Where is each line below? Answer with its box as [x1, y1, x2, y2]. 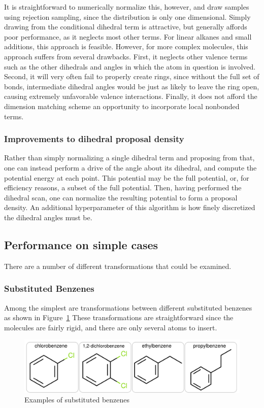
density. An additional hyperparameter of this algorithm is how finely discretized [4, 202, 255, 213]
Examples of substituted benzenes [24, 394, 130, 405]
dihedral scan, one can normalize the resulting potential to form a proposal [4, 192, 238, 202]
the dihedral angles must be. [4, 212, 92, 222]
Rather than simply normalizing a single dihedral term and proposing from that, [4, 152, 255, 163]
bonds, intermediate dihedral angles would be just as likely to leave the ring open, [4, 81, 259, 91]
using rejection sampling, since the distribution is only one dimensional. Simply [4, 11, 251, 22]
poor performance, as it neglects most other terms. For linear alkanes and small [4, 31, 252, 42]
